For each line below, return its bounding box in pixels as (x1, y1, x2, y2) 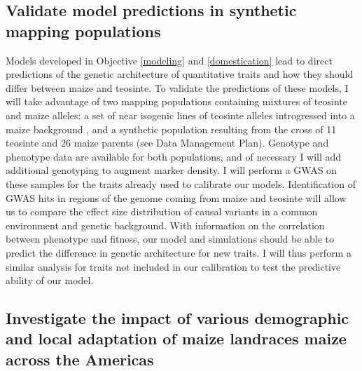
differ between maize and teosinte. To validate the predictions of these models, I (6, 80, 349, 95)
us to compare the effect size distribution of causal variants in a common (6, 204, 318, 219)
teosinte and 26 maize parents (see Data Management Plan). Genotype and (6, 135, 329, 150)
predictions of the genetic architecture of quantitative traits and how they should (6, 67, 354, 81)
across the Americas (6, 348, 154, 370)
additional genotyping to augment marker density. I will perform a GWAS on (6, 163, 337, 177)
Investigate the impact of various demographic (6, 307, 349, 329)
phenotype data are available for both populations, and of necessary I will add (6, 149, 342, 163)
